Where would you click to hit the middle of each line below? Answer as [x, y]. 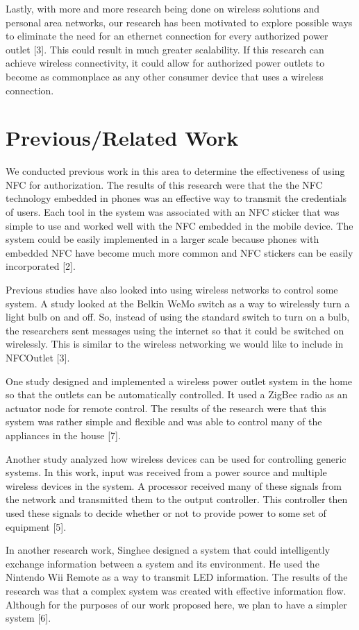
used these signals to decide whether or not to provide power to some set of [166, 512]
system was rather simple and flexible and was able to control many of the [164, 422]
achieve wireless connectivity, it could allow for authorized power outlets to [165, 63]
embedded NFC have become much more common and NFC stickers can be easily [179, 252]
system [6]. [28, 618]
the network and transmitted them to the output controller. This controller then [177, 499]
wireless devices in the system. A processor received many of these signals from [174, 485]
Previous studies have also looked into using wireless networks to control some [172, 290]
